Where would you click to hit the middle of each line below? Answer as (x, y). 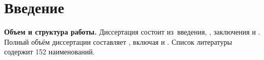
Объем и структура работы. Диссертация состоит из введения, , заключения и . (132, 32)
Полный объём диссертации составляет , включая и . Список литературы (118, 41)
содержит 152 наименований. (49, 52)
